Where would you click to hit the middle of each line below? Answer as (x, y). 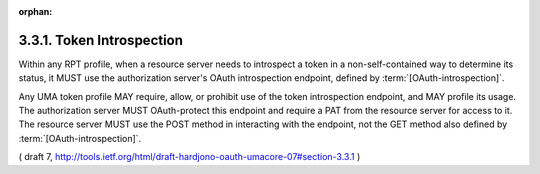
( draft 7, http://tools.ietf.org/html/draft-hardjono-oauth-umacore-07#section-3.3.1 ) (189, 157)
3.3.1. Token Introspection (101, 40)
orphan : (35, 11)
